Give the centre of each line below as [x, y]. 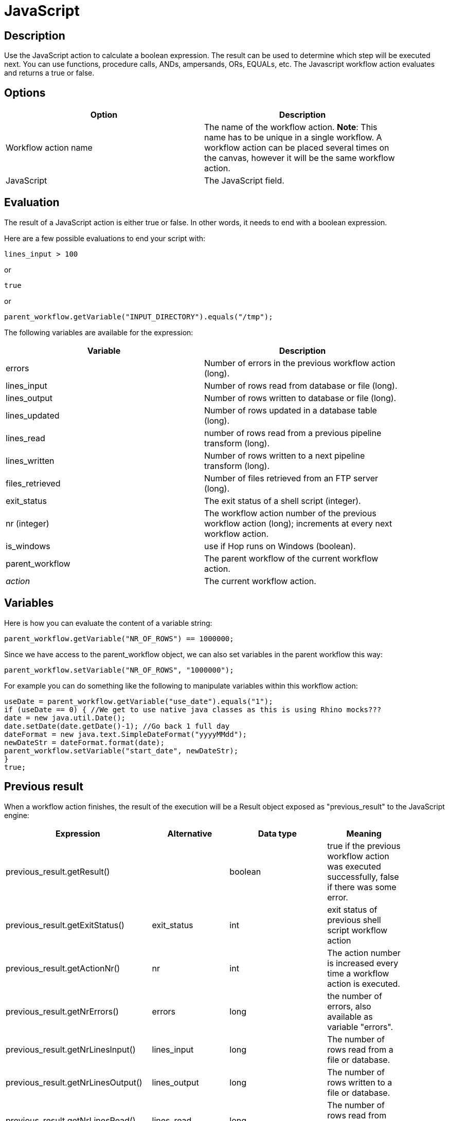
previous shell [354, 920]
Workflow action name [49, 148]
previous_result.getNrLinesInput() [71, 1049]
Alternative [190, 833]
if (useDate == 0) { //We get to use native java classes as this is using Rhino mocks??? [193, 709]
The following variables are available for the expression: [99, 332]
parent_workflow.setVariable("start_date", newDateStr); [121, 751]
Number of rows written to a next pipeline [285, 455]
